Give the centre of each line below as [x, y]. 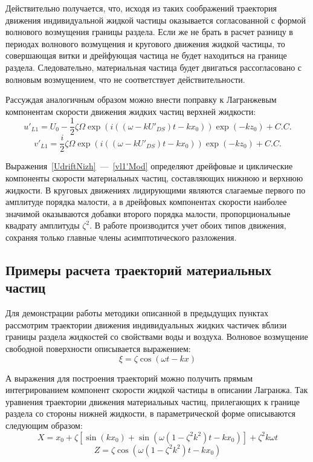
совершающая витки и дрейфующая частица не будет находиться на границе [146, 55]
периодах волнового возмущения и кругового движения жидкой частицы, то [145, 43]
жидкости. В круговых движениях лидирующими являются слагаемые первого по [156, 190]
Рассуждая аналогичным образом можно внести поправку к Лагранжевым [141, 99]
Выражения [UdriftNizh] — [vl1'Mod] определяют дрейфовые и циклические [149, 166]
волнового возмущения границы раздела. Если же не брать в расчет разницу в [149, 32]
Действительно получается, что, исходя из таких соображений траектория [141, 8]
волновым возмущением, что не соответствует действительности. [125, 79]
